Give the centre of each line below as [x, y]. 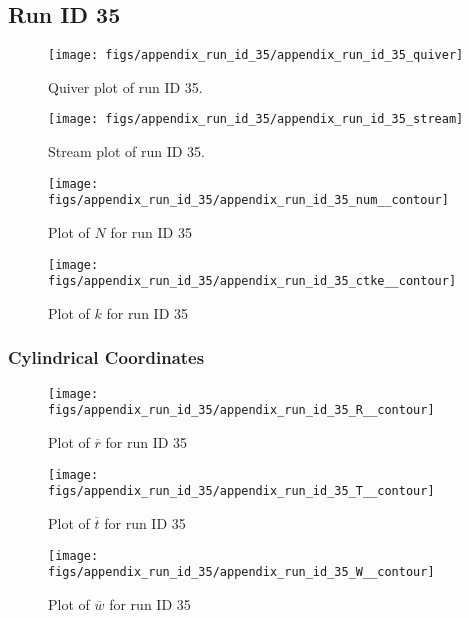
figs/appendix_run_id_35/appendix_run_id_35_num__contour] [248, 200]
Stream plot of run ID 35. [127, 151]
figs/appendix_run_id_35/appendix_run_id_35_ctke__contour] [252, 281]
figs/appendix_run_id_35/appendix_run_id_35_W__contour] [241, 572]
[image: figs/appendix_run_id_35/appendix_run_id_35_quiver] [256, 55]
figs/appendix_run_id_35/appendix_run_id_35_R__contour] [241, 410]
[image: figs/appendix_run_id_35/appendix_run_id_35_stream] [256, 119]
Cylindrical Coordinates [106, 357]
